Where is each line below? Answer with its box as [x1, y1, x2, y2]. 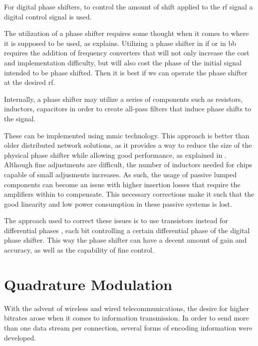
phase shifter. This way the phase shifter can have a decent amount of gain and [4, 235, 247, 245]
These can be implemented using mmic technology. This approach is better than [4, 130, 250, 140]
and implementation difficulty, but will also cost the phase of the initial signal [4, 57, 242, 67]
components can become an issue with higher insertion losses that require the [4, 179, 241, 189]
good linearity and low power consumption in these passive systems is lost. [4, 198, 232, 209]
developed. [4, 332, 36, 343]
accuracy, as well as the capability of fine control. [4, 245, 154, 255]
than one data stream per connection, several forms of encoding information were [4, 322, 253, 333]
